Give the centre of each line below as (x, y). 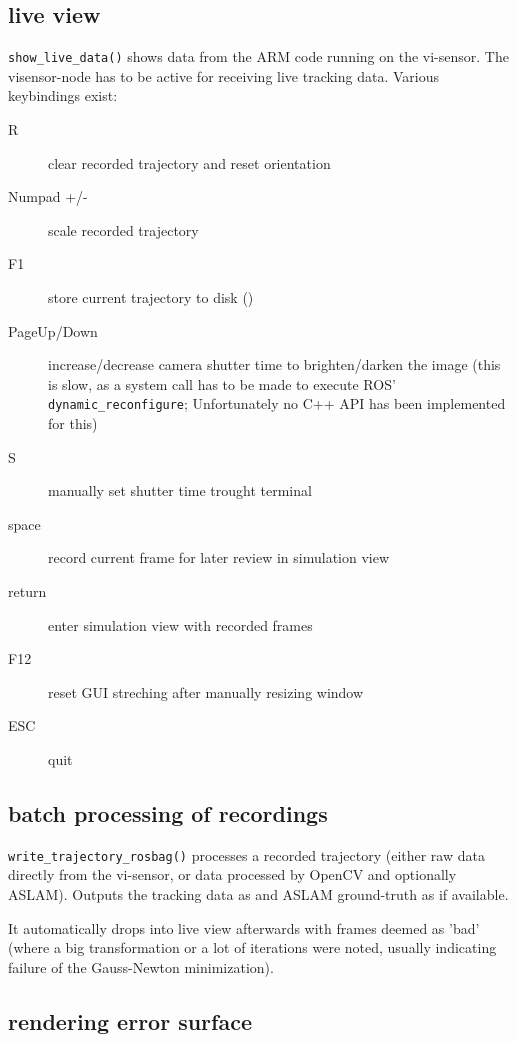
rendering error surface (130, 1020)
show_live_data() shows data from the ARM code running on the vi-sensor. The (258, 56)
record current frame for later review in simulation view (219, 557)
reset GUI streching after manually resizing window (206, 691)
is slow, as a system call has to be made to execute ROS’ (222, 383)
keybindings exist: (63, 95)
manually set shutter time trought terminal (180, 490)
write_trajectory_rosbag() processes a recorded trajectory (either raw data (246, 854)
